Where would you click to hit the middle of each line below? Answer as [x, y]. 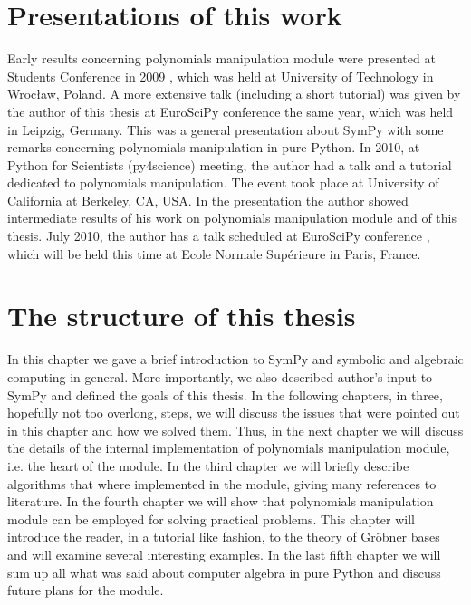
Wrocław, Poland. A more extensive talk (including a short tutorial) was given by [234, 94]
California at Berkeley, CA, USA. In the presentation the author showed [208, 200]
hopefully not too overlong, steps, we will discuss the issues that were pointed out [234, 413]
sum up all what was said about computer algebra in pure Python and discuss [224, 572]
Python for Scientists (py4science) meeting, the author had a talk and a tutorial [230, 164]
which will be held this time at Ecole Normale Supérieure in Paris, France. [214, 253]
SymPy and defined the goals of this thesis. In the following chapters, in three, [225, 394]
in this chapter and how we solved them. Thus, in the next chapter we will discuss [235, 430]
